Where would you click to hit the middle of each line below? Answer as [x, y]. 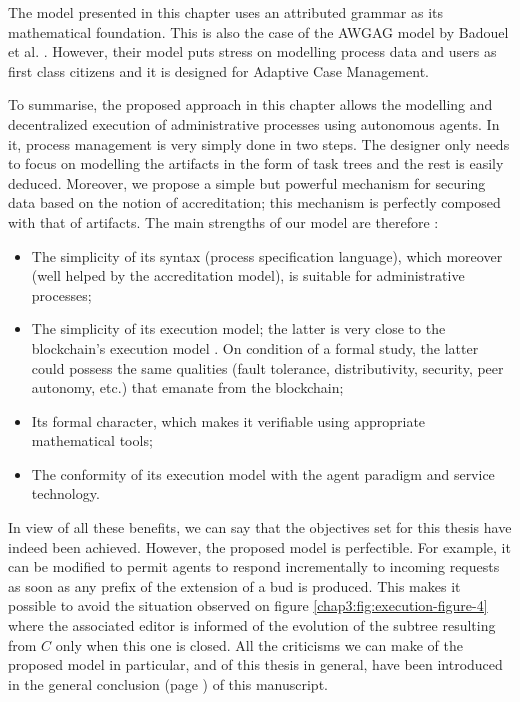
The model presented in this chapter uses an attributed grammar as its [226, 12]
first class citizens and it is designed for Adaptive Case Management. [218, 70]
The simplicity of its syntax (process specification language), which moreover [267, 255]
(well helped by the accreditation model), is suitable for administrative [248, 275]
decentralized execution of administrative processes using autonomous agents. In [254, 123]
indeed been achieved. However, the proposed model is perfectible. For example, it [259, 546]
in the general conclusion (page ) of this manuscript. [168, 683]
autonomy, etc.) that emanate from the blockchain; [187, 387]
